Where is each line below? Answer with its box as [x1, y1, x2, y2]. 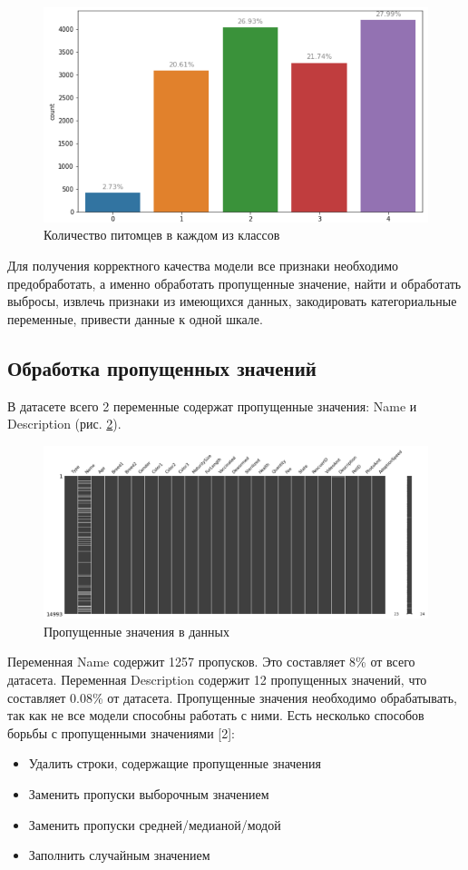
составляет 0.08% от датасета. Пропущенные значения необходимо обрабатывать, [7, 687, 457, 707]
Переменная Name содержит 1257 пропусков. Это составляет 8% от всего [7, 652, 415, 671]
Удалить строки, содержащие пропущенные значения [28, 754, 321, 773]
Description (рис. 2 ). [7, 414, 122, 433]
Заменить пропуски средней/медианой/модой [28, 815, 281, 834]
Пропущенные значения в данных [44, 621, 229, 640]
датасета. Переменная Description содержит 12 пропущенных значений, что [7, 669, 427, 688]
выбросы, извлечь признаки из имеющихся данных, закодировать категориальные [7, 292, 457, 311]
